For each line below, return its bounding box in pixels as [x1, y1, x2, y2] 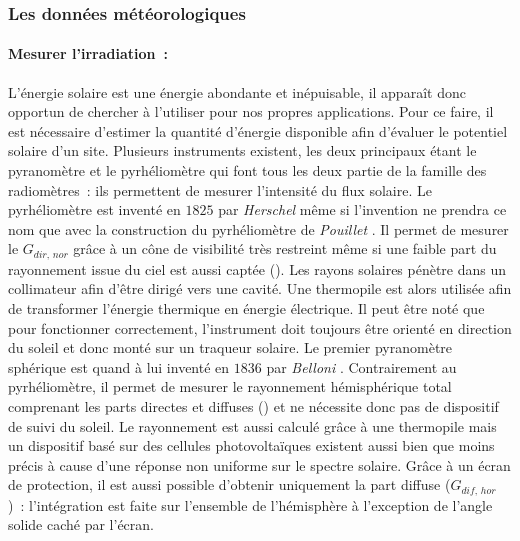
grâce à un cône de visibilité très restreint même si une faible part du [73, 238, 497, 259]
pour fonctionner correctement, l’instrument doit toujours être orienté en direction [8, 317, 512, 338]
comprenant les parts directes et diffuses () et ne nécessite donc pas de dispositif [8, 396, 499, 416]
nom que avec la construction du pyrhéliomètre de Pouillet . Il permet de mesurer [8, 218, 509, 239]
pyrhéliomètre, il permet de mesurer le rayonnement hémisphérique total [8, 376, 452, 397]
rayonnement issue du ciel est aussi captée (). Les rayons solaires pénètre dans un [8, 258, 507, 279]
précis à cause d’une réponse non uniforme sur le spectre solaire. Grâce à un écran [8, 454, 511, 475]
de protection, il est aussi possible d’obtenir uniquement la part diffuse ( [8, 474, 451, 495]
